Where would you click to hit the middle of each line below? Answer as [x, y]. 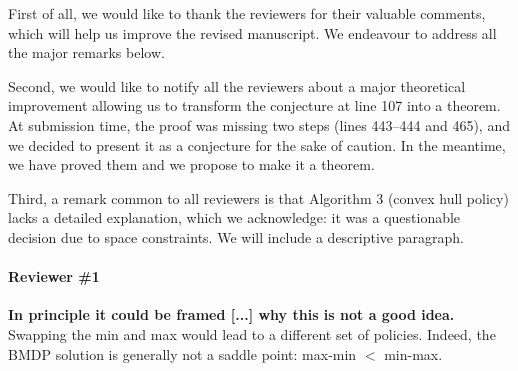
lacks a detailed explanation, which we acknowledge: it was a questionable [234, 217]
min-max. [413, 353]
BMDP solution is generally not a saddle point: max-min [182, 353]
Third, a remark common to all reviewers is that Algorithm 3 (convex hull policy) [258, 197]
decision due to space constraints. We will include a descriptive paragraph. [236, 236]
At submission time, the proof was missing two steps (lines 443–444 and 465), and [259, 124]
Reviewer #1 [54, 276]
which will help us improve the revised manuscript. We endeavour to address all [252, 32]
